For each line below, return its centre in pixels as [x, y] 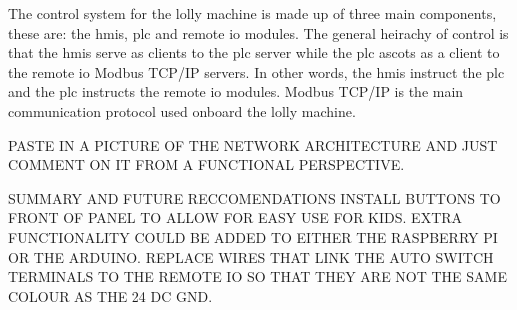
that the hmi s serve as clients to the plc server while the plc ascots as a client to [254, 52]
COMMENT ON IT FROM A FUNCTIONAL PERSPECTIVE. [206, 164]
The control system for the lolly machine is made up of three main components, [252, 13]
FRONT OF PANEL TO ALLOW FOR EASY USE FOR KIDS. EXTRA [235, 217]
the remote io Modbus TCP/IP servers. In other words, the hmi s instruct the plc [256, 71]
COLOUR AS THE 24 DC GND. [110, 295]
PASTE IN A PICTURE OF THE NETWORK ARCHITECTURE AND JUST [253, 144]
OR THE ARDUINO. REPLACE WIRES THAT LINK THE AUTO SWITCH [251, 256]
